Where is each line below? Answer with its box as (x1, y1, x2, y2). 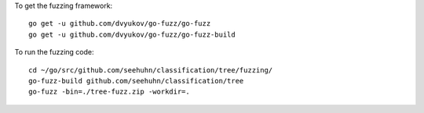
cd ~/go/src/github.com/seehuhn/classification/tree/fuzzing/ (28, 65, 273, 74)
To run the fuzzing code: (14, 48, 94, 57)
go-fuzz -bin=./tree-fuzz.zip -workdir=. (28, 87, 190, 97)
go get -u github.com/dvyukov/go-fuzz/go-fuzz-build (28, 30, 236, 39)
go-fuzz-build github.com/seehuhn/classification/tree (28, 76, 244, 85)
